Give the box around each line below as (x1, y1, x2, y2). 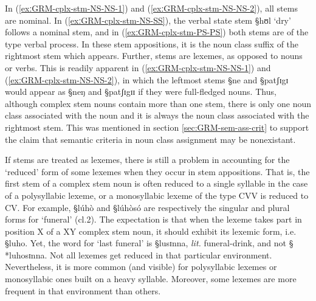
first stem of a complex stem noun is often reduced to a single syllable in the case (5, 177, 308, 190)
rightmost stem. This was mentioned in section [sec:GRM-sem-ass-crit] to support (5, 120, 309, 133)
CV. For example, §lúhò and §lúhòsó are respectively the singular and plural (5, 201, 290, 213)
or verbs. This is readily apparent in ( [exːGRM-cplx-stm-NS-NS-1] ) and (5, 61, 271, 74)
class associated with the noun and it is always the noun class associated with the (5, 109, 309, 122)
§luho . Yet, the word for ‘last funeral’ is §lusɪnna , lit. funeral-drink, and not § (5, 237, 294, 249)
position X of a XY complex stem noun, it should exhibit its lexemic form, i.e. (5, 224, 297, 237)
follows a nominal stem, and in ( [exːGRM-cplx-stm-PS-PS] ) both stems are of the (5, 26, 309, 38)
